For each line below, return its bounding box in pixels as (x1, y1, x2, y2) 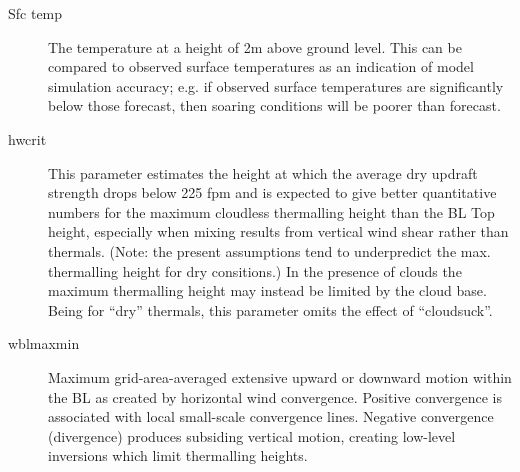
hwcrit (8, 128, 47, 149)
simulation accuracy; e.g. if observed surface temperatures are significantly (48, 75, 504, 96)
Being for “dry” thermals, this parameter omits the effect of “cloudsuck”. (48, 299, 493, 320)
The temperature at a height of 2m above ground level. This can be (48, 36, 462, 57)
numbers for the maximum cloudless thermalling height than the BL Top (48, 201, 495, 222)
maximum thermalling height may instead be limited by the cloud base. (48, 280, 487, 301)
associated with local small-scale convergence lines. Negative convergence (48, 406, 494, 427)
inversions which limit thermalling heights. (48, 445, 308, 466)
